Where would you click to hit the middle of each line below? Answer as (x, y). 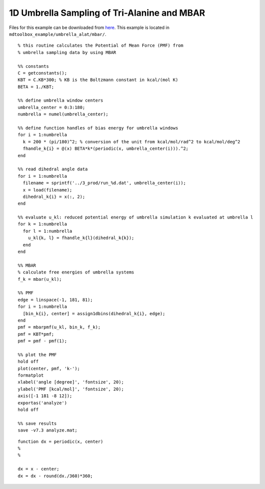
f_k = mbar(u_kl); (40, 279)
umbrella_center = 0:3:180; (52, 107)
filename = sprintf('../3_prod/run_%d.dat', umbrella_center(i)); (104, 183)
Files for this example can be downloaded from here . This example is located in (89, 27)
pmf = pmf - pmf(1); (42, 341)
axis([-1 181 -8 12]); (45, 396)
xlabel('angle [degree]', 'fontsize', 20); (71, 382)
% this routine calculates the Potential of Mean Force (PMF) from (101, 46)
